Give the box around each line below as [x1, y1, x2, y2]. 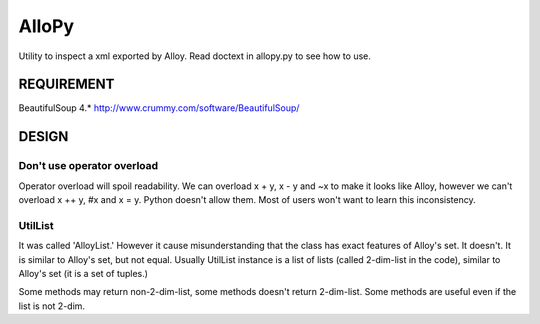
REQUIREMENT [18, 76, 115, 93]
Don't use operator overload [18, 159, 159, 173]
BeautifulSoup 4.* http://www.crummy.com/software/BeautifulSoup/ [18, 102, 300, 114]
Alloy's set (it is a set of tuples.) [18, 267, 149, 279]
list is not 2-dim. [18, 300, 85, 312]
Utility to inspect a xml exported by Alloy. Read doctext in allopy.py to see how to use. [18, 50, 372, 62]
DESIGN [18, 128, 69, 145]
